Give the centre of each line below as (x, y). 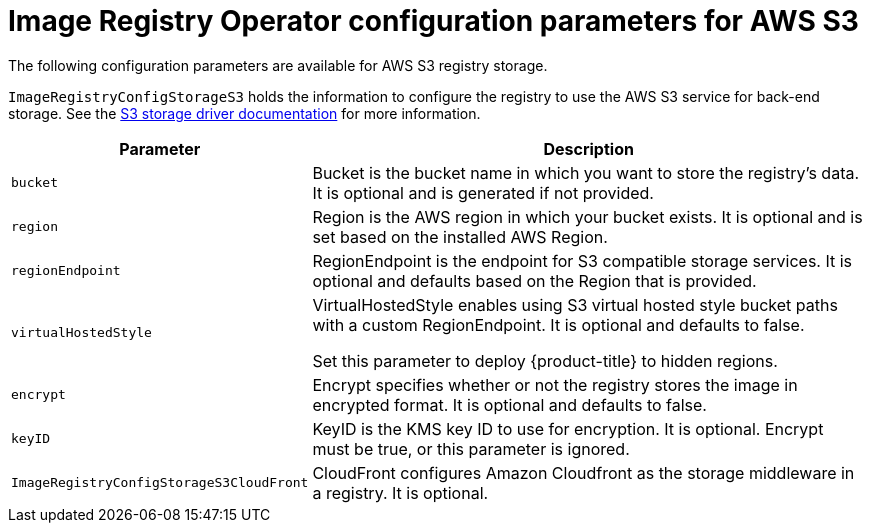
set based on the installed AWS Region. (460, 236)
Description (588, 148)
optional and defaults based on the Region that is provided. (534, 280)
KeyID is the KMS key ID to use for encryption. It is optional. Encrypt (568, 428)
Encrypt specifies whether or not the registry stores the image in (555, 384)
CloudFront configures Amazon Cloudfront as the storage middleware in (583, 472)
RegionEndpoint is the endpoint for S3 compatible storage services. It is (582, 260)
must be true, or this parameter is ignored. (471, 448)
